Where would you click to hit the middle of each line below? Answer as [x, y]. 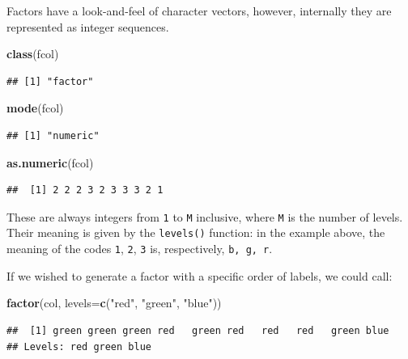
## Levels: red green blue [79, 346]
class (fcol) [33, 54]
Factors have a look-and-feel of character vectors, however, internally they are [199, 11]
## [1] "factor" [50, 81]
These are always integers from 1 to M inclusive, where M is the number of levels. [205, 216]
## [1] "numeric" [53, 135]
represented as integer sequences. [88, 26]
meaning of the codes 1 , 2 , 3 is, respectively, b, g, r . [140, 249]
